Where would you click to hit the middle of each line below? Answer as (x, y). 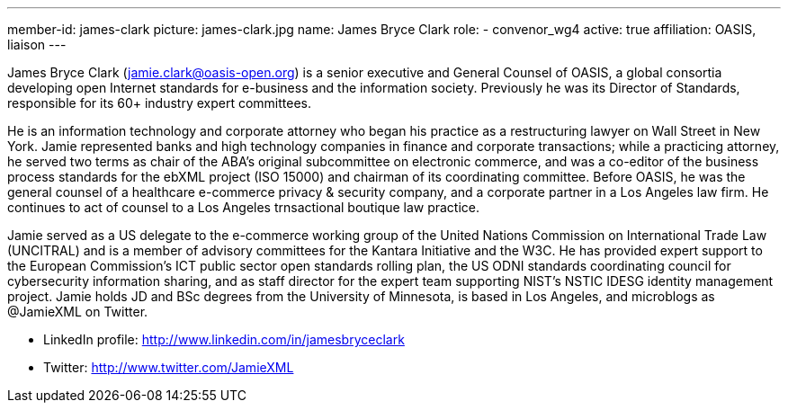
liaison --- (37, 45)
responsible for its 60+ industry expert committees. (160, 103)
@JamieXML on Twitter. (78, 312)
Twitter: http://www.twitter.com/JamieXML (169, 367)
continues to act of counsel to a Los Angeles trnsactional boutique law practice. (244, 207)
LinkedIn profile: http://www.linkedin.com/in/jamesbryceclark (224, 339)
